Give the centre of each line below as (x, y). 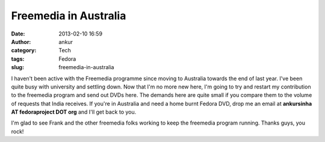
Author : (21, 42)
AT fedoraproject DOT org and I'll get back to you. (74, 112)
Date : (18, 34)
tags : (18, 59)
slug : (17, 67)
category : (24, 51)
